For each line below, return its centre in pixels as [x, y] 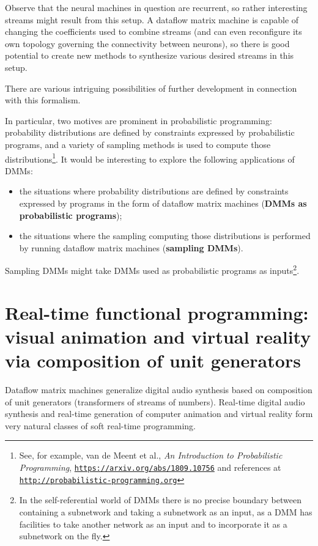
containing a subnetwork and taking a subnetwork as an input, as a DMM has [166, 511]
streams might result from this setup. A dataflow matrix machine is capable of [152, 19]
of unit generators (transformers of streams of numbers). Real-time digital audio [155, 401]
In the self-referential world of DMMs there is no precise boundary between [160, 500]
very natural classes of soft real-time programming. [100, 425]
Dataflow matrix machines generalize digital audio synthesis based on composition [159, 390]
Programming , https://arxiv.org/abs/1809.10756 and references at [150, 467]
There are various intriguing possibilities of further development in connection [151, 88]
